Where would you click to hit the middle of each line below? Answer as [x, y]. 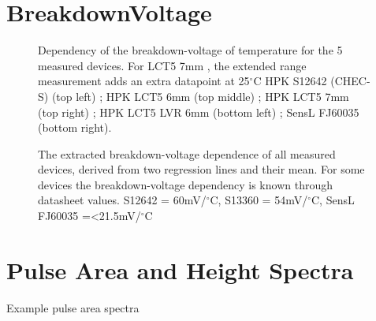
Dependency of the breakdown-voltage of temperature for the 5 [190, 50]
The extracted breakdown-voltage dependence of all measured [187, 153]
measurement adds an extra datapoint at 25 [144, 81]
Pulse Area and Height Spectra [180, 269]
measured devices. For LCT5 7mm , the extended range [172, 65]
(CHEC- [350, 81]
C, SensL [333, 200]
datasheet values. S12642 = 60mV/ [122, 200]
